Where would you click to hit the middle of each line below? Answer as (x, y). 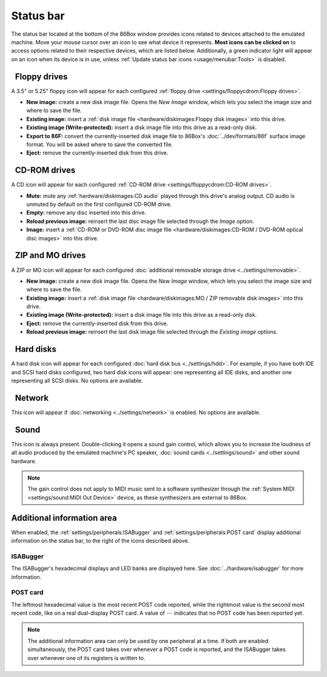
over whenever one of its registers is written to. (86, 658)
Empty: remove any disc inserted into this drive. (86, 213)
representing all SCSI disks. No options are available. (77, 380)
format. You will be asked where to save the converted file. (100, 144)
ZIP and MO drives (50, 255)
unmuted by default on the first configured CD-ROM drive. (99, 204)
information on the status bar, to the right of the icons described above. (100, 541)
